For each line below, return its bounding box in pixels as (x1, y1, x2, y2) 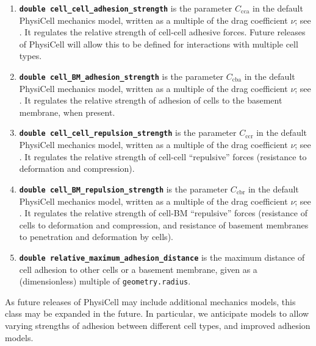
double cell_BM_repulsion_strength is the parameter (19, 182, 228, 195)
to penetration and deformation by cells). (19, 230, 173, 243)
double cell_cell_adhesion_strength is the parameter (19, 2, 232, 14)
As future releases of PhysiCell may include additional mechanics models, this (5, 295, 296, 308)
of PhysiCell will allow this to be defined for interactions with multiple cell (19, 37, 298, 50)
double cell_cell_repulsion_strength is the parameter (19, 126, 237, 139)
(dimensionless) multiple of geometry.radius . (19, 275, 191, 288)
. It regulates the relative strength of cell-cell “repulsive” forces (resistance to (19, 150, 307, 163)
